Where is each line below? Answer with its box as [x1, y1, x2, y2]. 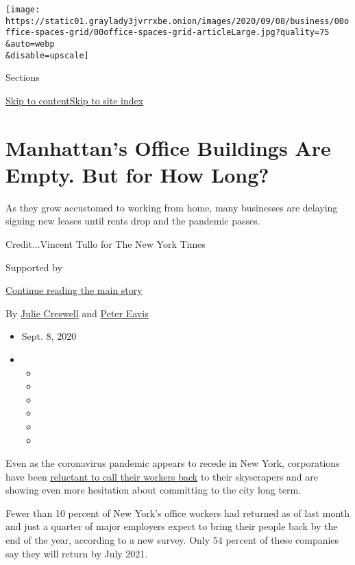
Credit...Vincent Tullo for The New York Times [5, 236, 206, 251]
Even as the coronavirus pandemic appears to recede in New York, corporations [5, 456, 340, 470]
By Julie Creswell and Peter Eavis [5, 305, 149, 320]
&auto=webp [5, 38, 55, 49]
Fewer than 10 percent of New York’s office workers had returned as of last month [5, 505, 350, 520]
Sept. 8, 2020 [21, 329, 77, 343]
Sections [5, 70, 40, 84]
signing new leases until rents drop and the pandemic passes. [5, 214, 260, 228]
